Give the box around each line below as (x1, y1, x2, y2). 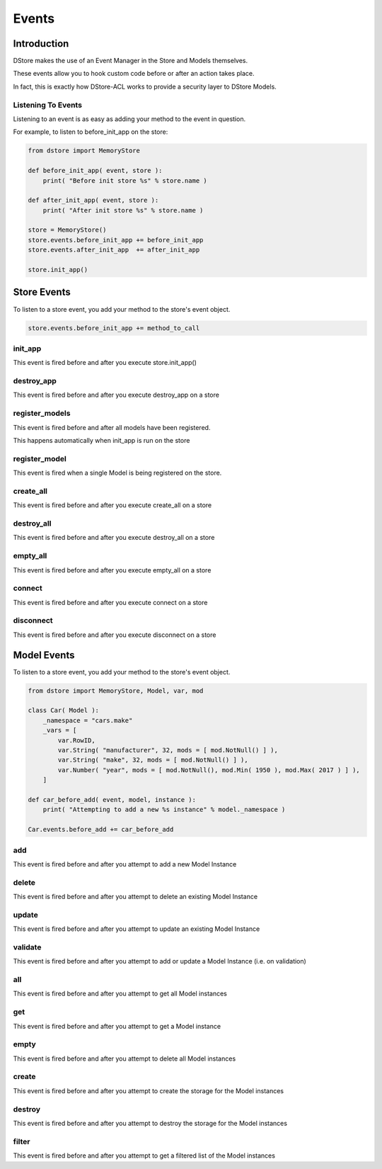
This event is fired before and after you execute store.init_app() (13, 358, 197, 367)
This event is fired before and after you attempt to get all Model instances (13, 989, 228, 998)
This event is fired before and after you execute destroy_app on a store (13, 390, 219, 400)
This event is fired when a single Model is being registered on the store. (13, 468, 222, 478)
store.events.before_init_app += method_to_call (28, 324, 200, 332)
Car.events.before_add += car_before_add (28, 825, 174, 834)
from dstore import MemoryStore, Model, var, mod (28, 687, 204, 694)
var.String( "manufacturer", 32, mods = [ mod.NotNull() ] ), (57, 746, 279, 755)
